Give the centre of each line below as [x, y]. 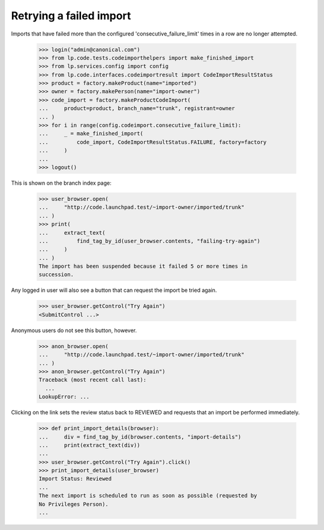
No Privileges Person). [74, 504]
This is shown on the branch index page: [61, 183]
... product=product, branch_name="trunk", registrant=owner [137, 109]
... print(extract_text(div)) [89, 445]
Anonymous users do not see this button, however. [74, 330]
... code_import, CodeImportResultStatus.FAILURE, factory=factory [153, 142]
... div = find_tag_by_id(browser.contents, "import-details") [140, 437]
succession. [56, 275]
